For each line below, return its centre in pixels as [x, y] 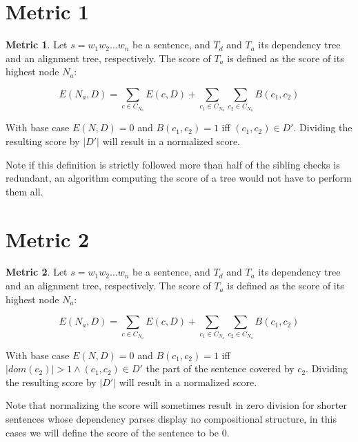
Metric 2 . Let [37, 272]
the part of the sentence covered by [220, 368]
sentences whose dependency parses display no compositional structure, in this [171, 419]
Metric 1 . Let [37, 45]
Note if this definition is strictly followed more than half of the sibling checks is [173, 164]
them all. [24, 191]
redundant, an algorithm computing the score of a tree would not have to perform [179, 178]
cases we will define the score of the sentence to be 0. [118, 432]
